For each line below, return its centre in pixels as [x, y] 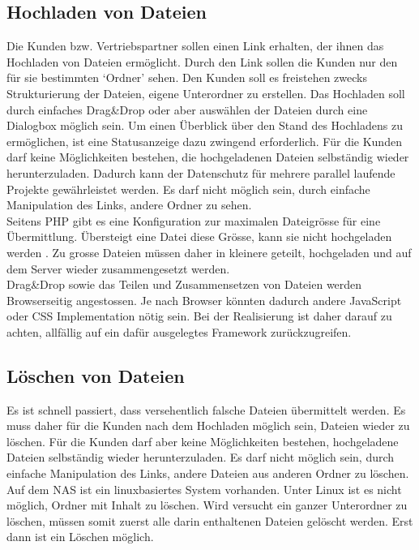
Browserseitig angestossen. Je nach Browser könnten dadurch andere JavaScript [204, 300]
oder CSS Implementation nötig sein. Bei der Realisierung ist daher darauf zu [199, 316]
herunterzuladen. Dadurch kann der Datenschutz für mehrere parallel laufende [201, 172]
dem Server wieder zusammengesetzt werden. [118, 268]
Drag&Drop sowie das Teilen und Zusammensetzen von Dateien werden [184, 284]
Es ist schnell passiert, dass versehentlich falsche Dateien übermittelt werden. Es [206, 409]
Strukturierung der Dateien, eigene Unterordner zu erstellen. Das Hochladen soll [206, 93]
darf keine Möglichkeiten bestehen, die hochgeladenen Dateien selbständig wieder [208, 157]
